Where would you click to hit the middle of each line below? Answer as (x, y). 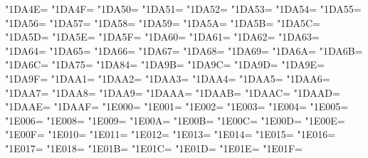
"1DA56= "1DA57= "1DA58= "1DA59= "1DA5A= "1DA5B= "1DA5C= (163, 22)
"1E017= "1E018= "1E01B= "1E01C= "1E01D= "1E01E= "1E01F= (154, 148)
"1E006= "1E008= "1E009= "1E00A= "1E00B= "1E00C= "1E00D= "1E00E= (175, 120)
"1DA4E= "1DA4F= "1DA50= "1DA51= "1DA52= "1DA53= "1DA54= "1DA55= (183, 9)
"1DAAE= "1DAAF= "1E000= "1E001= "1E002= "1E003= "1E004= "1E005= (177, 106)
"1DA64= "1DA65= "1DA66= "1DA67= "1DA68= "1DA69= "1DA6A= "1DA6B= (184, 50)
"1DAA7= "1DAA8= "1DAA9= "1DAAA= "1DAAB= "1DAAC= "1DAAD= (173, 92)
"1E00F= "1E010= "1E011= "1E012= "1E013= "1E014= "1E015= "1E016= (170, 134)
